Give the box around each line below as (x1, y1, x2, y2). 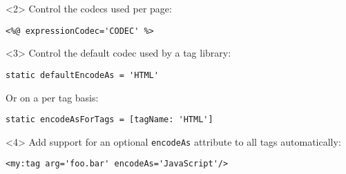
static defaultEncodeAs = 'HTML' (6, 70, 159, 80)
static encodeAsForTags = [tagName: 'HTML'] (6, 115, 213, 125)
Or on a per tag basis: (6, 90, 99, 104)
